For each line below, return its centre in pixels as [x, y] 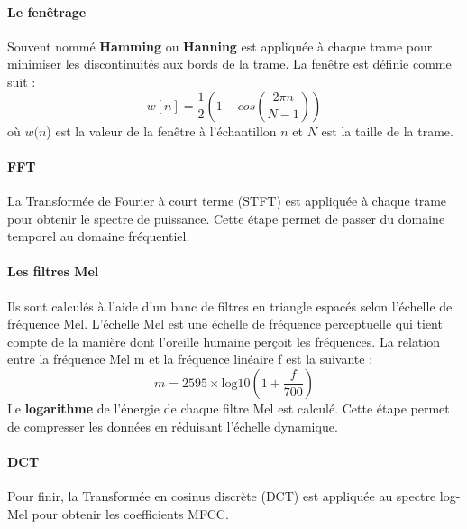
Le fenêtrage [47, 11]
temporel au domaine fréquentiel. [99, 236]
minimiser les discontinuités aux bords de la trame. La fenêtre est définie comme [229, 64]
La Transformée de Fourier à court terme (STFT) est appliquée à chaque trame [227, 200]
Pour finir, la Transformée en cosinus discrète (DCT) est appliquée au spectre [222, 495]
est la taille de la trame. [387, 130]
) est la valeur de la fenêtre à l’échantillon [161, 130]
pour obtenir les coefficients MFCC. [130, 513]
